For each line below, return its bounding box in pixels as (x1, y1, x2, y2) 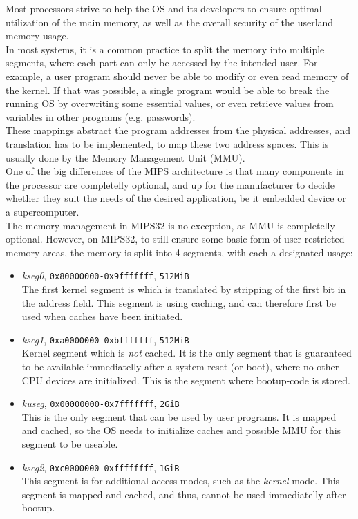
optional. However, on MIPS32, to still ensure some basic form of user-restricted (6, 232, 345, 246)
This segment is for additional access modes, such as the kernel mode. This (21, 473, 340, 488)
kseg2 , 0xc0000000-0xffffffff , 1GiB (21, 460, 180, 474)
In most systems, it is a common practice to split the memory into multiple (6, 41, 325, 56)
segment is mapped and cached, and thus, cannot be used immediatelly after (21, 487, 346, 501)
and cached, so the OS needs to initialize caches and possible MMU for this (21, 423, 341, 437)
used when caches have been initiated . (21, 309, 183, 323)
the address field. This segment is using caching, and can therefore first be (21, 295, 336, 310)
